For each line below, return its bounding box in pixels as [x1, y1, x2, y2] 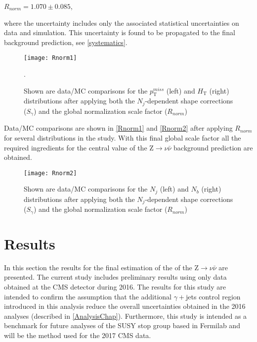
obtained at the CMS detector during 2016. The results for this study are [4, 282, 226, 292]
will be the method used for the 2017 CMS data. [4, 330, 151, 340]
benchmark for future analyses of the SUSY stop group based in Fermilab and [4, 320, 240, 331]
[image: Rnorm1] [24, 54, 77, 62]
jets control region [186, 291, 241, 301]
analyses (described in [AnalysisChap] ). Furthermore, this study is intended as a [4, 310, 247, 321]
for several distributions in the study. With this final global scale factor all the [4, 132, 241, 143]
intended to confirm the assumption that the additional [4, 291, 171, 301]
